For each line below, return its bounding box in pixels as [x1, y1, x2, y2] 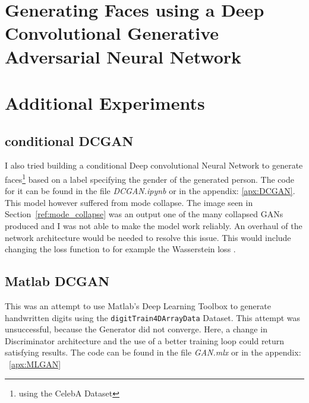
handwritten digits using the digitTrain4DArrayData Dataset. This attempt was [5, 311, 301, 323]
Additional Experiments [5, 90, 205, 115]
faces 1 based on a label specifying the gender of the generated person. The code [5, 171, 294, 185]
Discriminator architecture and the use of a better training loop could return [5, 334, 285, 347]
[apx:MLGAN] [9, 357, 61, 370]
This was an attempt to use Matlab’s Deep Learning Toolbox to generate [5, 299, 271, 312]
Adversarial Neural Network [5, 44, 242, 68]
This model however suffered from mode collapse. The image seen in [5, 196, 253, 208]
